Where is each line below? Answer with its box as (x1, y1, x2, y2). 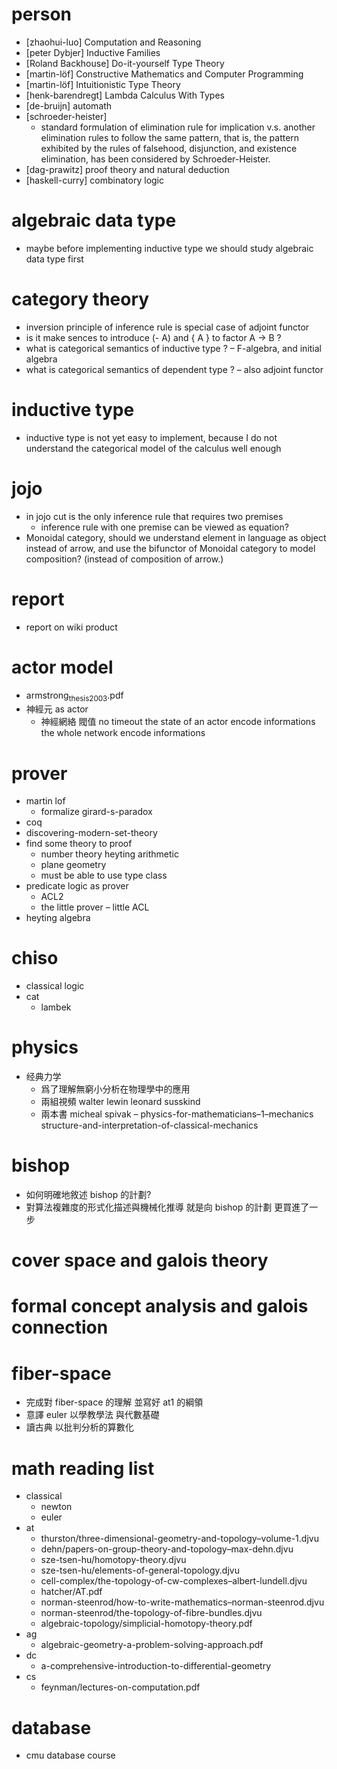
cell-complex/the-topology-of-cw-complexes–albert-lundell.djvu (40, 1575, 308, 1587)
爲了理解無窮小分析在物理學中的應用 (40, 1083, 191, 1095)
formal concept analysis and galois (11, 1295, 309, 1318)
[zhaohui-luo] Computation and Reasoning (25, 36, 202, 48)
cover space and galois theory (11, 1249, 269, 1272)
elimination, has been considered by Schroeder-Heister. (40, 153, 271, 165)
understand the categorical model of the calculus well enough (25, 442, 282, 454)
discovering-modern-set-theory (25, 827, 158, 839)
